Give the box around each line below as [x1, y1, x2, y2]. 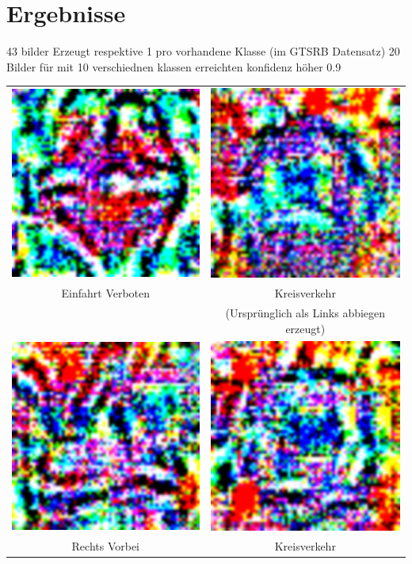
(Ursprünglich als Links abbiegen [225, 305, 386, 321]
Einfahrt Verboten [61, 285, 151, 301]
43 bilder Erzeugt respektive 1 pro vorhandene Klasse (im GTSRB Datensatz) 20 [6, 43, 400, 59]
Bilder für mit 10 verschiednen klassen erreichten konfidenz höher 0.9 [6, 58, 341, 75]
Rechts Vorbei [71, 537, 140, 554]
